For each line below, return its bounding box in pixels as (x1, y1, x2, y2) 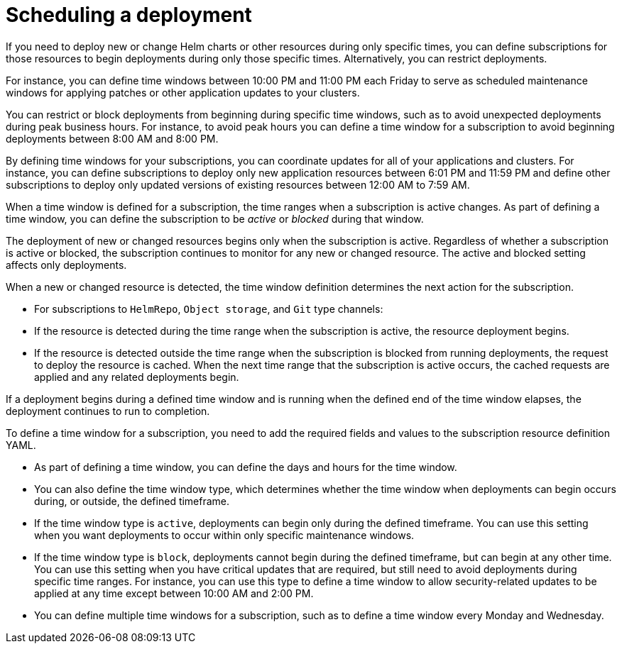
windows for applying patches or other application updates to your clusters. (6, 86, 360, 99)
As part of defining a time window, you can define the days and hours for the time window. (34, 460, 457, 473)
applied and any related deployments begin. (34, 370, 239, 383)
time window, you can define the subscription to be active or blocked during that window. (6, 212, 424, 225)
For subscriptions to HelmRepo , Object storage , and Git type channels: (34, 302, 383, 315)
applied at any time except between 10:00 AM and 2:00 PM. (34, 587, 314, 599)
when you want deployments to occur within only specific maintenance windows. (34, 528, 415, 541)
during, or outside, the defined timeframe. (34, 494, 230, 507)
